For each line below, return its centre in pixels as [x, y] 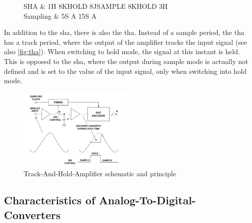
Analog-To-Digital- [147, 200]
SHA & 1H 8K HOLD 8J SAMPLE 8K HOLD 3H [96, 6]
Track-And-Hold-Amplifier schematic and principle [100, 174]
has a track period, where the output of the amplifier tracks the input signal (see [126, 42]
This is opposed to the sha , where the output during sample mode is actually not [126, 61]
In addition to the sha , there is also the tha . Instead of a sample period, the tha [124, 32]
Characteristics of [50, 200]
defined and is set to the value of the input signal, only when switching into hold [125, 71]
